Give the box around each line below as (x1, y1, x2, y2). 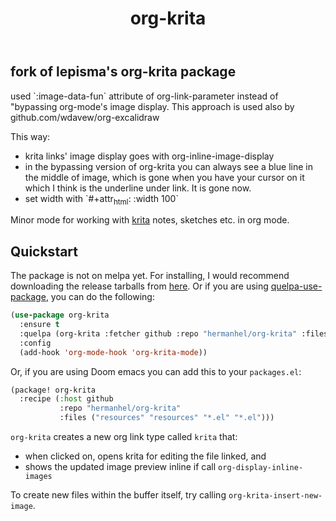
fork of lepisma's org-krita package (10, 63, 237, 81)
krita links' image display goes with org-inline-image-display (24, 150, 275, 162)
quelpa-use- (270, 280, 323, 292)
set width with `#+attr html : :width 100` (24, 192, 179, 207)
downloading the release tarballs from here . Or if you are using (10, 280, 269, 292)
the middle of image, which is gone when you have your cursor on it (24, 171, 305, 183)
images (24, 472, 53, 482)
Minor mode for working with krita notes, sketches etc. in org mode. (10, 214, 290, 226)
